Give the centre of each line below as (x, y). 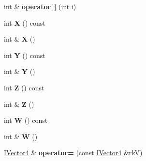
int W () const (26, 120)
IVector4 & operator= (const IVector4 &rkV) (73, 153)
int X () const (25, 22)
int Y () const (25, 55)
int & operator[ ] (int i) (40, 6)
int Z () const (24, 87)
